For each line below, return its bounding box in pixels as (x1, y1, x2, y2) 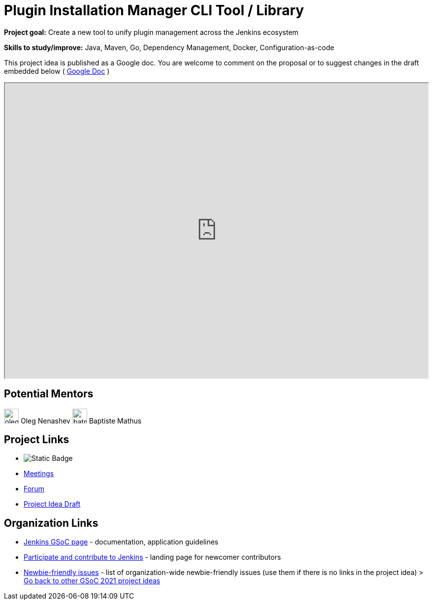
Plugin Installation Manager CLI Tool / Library (4, 2, 304, 19)
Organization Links (4, 516, 98, 529)
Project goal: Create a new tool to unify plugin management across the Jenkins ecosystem (4, 28, 299, 36)
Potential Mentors (4, 388, 93, 400)
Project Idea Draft (24, 500, 81, 509)
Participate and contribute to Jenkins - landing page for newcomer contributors (24, 553, 281, 562)
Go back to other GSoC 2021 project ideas (24, 576, 160, 585)
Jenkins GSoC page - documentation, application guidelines (24, 538, 218, 546)
